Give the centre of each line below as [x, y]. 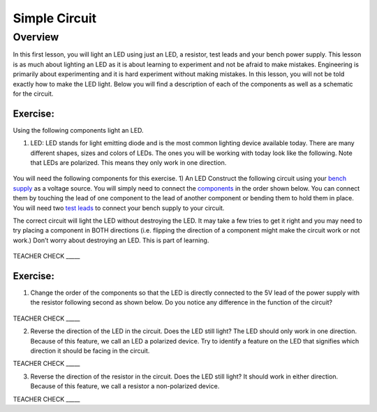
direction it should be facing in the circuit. [90, 351]
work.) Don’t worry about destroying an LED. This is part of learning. [111, 240]
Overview [36, 37]
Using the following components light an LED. [78, 130]
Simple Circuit [55, 18]
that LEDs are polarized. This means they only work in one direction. [128, 163]
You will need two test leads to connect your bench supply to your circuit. [119, 208]
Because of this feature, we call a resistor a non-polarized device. [125, 386]
